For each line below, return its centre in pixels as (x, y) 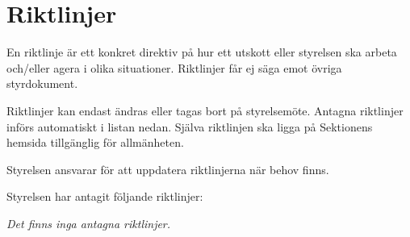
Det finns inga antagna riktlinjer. (89, 223)
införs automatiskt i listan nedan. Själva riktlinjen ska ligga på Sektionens (190, 126)
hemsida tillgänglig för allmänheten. (95, 142)
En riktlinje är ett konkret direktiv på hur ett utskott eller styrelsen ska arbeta (202, 52)
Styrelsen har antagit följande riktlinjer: (105, 196)
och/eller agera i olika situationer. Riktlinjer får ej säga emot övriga (174, 67)
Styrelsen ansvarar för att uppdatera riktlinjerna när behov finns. (168, 169)
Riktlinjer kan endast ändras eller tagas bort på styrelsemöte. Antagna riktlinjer (205, 110)
